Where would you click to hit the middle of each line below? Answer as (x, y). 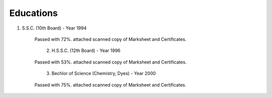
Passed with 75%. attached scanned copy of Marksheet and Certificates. (110, 84)
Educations (33, 13)
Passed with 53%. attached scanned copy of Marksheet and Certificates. (111, 62)
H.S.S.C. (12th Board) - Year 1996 (86, 50)
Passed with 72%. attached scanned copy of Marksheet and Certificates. (110, 39)
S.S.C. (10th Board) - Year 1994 (54, 28)
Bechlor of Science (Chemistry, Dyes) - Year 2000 (104, 73)
